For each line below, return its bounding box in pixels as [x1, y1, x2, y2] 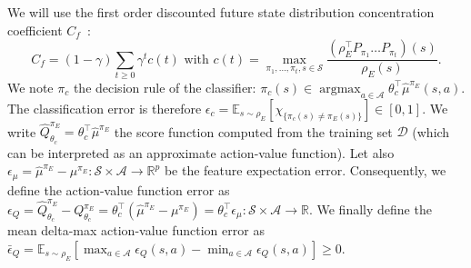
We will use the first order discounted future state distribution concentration [7, 3, 435, 21]
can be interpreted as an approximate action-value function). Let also [7, 143, 395, 162]
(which [412, 122, 450, 141]
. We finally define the [308, 200, 432, 219]
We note [7, 77, 54, 96]
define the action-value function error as [7, 180, 230, 199]
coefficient [7, 20, 63, 39]
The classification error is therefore [7, 98, 202, 117]
